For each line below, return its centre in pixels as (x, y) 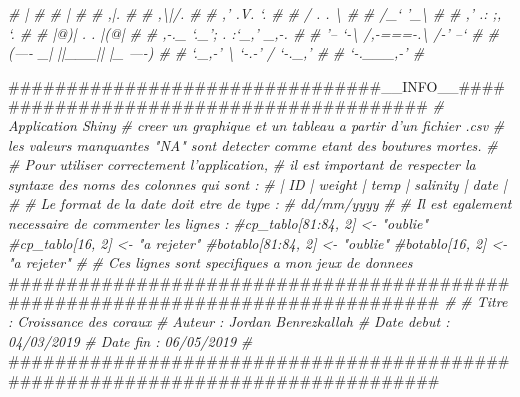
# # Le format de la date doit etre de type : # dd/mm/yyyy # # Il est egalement (260, 203)
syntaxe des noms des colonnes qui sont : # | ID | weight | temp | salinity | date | (257, 183)
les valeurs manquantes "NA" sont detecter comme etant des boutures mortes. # (253, 144)
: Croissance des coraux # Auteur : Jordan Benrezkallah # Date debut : (229, 320)
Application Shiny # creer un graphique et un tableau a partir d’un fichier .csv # (256, 124)
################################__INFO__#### (257, 85)
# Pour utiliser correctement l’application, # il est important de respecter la (242, 164)
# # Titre (476, 301)
